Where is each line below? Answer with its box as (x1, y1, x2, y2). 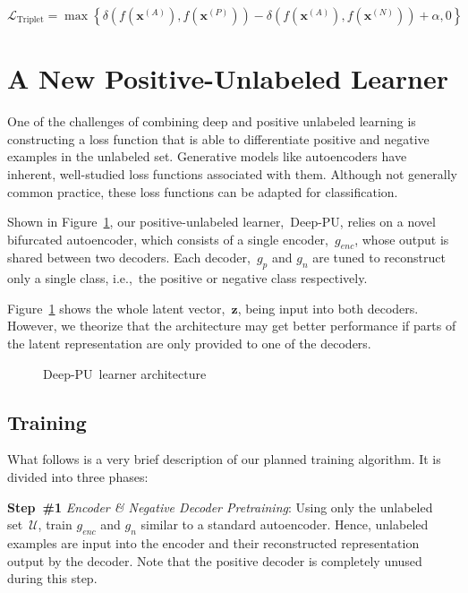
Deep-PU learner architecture (43, 364, 207, 382)
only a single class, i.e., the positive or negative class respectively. (7, 269, 368, 288)
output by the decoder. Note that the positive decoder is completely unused (7, 551, 422, 570)
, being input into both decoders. (237, 298, 419, 317)
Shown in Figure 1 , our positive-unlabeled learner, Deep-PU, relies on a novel (7, 212, 436, 231)
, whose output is (354, 229, 449, 248)
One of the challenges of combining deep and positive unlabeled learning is (7, 112, 416, 131)
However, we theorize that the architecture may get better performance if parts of (7, 316, 456, 335)
